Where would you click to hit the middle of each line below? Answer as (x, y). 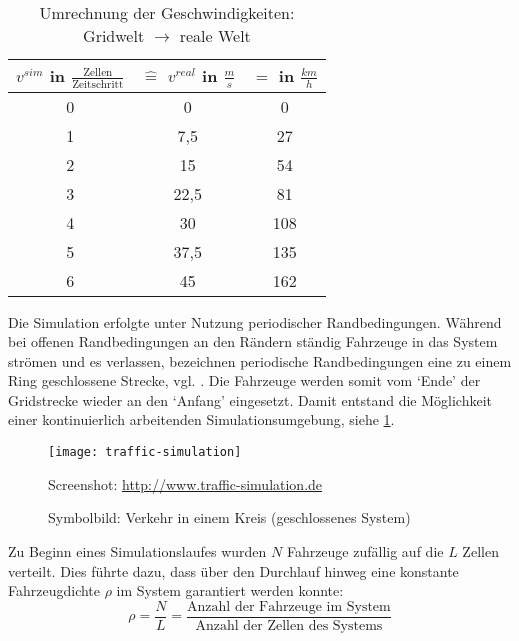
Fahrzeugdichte (54, 590)
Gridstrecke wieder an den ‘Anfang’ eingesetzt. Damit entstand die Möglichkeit (250, 399)
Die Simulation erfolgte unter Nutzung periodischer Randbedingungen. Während (255, 321)
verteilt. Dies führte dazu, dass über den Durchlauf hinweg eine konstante (233, 570)
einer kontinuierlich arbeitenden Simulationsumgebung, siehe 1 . (201, 419)
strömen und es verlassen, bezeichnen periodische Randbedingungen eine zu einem (260, 360)
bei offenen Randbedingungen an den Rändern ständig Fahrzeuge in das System (253, 341)
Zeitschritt (98, 84)
